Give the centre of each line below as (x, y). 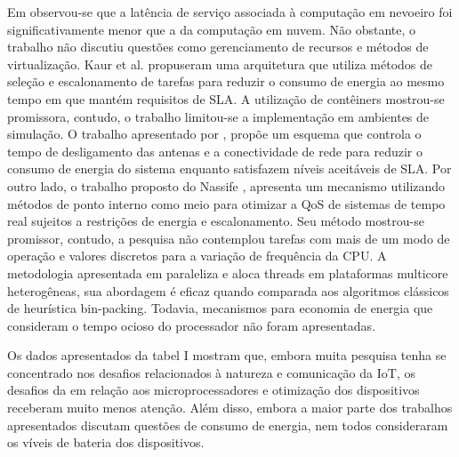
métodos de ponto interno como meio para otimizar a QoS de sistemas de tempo (226, 203)
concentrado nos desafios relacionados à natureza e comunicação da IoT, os (211, 372)
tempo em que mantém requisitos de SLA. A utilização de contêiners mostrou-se (226, 98)
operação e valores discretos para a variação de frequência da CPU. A (197, 256)
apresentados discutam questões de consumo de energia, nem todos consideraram (228, 425)
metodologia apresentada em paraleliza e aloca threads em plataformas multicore (228, 273)
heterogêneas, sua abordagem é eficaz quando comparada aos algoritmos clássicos (228, 290)
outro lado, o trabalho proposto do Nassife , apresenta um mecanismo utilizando (226, 185)
